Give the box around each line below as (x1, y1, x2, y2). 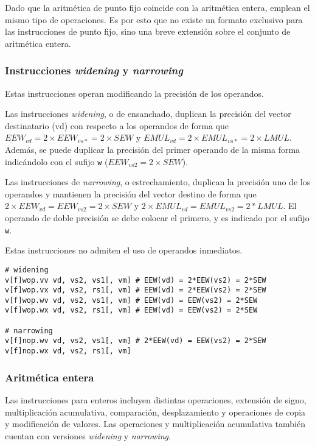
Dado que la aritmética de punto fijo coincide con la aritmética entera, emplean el (5, 1, 310, 13)
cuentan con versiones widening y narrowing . (5, 429, 171, 442)
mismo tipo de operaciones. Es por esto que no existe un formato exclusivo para (5, 13, 303, 26)
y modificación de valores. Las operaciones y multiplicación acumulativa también (5, 417, 305, 430)
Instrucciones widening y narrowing (5, 63, 183, 78)
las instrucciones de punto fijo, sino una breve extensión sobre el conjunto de (5, 25, 291, 38)
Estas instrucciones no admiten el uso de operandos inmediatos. (5, 244, 243, 257)
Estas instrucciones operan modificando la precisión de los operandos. (5, 87, 264, 99)
